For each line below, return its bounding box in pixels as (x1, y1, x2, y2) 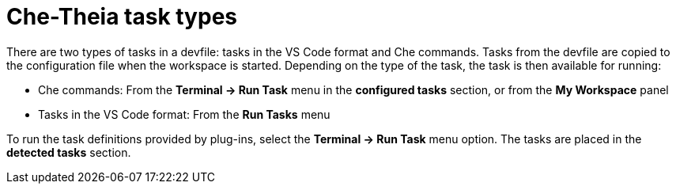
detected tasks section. (6, 145, 131, 159)
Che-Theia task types (6, 3, 237, 30)
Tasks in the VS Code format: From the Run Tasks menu (38, 107, 330, 121)
